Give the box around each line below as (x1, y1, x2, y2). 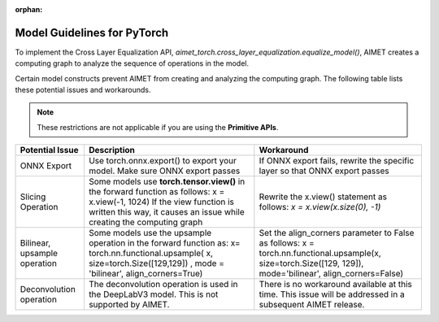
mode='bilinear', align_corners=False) (259, 268, 404, 280)
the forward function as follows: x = (88, 186, 225, 198)
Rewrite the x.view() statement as (259, 191, 388, 202)
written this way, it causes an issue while (88, 207, 246, 218)
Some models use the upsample (88, 228, 212, 239)
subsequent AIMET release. (259, 299, 365, 311)
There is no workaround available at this (259, 279, 412, 290)
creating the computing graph (88, 216, 203, 228)
